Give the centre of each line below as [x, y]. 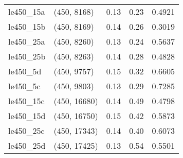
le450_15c [26, 101]
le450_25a [27, 41]
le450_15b [27, 26]
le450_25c [26, 131]
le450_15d [27, 116]
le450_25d [27, 145]
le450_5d [25, 71]
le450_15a [27, 12]
